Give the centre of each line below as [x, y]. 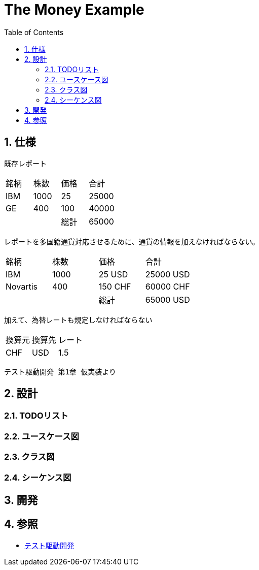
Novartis [22, 286]
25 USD [113, 274]
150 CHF [115, 286]
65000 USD [168, 299]
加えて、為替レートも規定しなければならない [78, 320]
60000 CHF [168, 286]
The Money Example [74, 10]
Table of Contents [34, 32]
